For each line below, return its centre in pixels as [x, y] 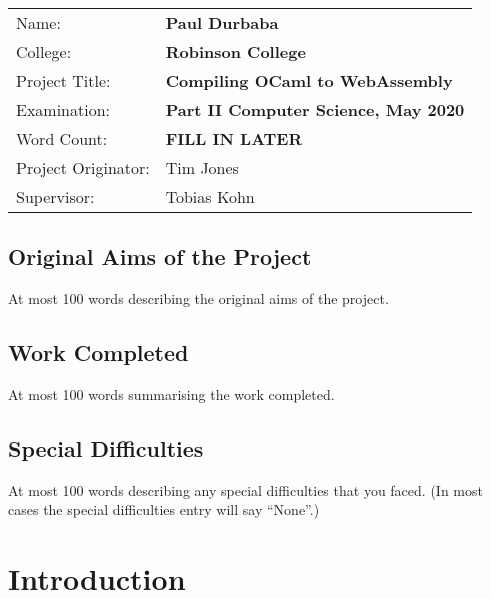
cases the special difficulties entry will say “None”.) [164, 509]
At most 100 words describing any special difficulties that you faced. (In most [245, 489]
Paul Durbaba [222, 22]
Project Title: [63, 80]
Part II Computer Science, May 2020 [315, 109]
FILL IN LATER [234, 138]
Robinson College [235, 51]
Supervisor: [55, 196]
